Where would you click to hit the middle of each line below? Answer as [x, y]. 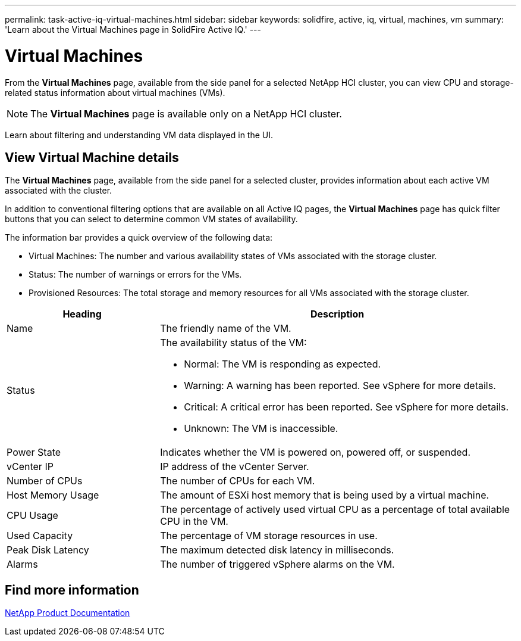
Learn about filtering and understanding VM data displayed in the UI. [139, 135]
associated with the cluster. [59, 191]
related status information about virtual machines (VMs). [115, 92]
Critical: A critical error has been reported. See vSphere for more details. [346, 407]
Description [337, 314]
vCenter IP [30, 467]
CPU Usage [32, 516]
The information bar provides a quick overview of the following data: [139, 238]
